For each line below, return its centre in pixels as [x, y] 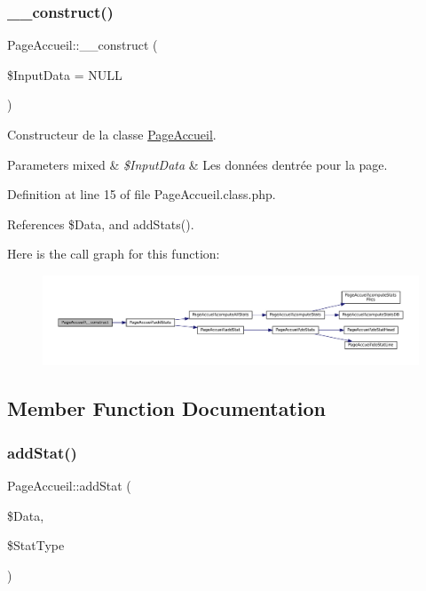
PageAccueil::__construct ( [83, 45]
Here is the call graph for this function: [114, 254]
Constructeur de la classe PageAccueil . [112, 134]
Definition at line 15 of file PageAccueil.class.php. [142, 194]
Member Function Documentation [167, 408]
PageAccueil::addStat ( [69, 485]
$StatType [36, 545]
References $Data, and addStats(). [101, 224]
